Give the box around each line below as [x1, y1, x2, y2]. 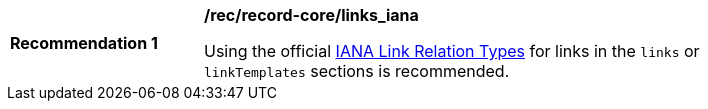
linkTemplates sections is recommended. [204, 61, 510, 81]
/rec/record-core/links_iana [204, 5, 419, 25]
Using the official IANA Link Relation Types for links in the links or [204, 41, 700, 61]
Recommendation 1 [10, 33, 158, 53]
